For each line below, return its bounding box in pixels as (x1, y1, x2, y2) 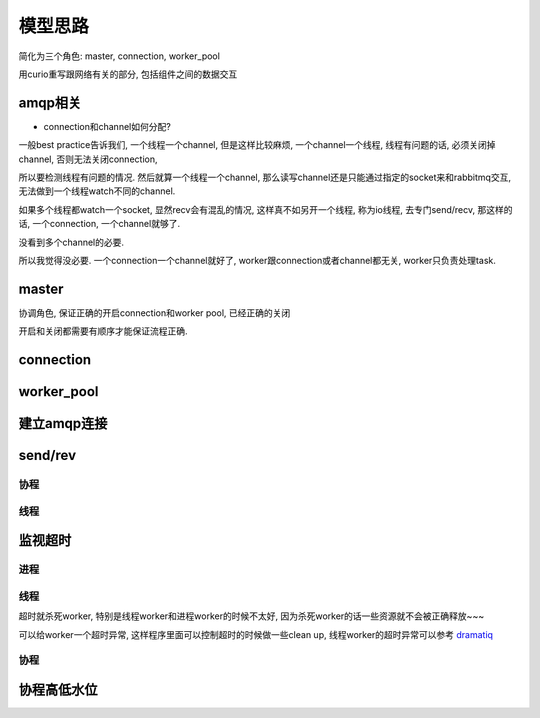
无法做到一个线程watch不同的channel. (18, 185, 176, 197)
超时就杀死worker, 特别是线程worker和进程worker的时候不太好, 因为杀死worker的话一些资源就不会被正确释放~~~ (18, 610, 485, 622)
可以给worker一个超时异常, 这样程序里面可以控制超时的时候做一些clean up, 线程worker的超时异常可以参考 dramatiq (18, 628, 494, 640)
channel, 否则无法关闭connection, (18, 153, 158, 165)
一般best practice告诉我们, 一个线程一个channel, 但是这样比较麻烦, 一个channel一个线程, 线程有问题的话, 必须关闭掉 (18, 139, 496, 151)
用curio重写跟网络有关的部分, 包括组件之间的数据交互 (18, 68, 238, 80)
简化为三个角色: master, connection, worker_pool (18, 50, 220, 62)
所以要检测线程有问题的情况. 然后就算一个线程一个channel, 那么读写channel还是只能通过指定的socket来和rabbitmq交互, (18, 171, 512, 184)
